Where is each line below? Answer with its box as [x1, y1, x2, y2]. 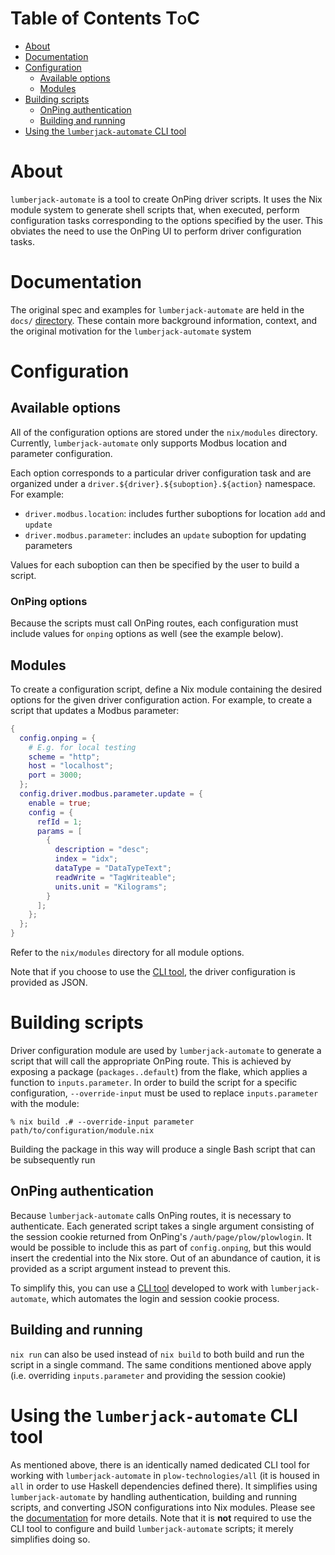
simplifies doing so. [10, 1533, 91, 1545]
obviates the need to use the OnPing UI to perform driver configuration [10, 225, 302, 237]
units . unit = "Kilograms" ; [54, 882, 168, 892]
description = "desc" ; [54, 845, 150, 855]
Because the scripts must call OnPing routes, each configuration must [10, 617, 299, 629]
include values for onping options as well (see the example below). [10, 628, 284, 640]
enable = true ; [28, 798, 92, 808]
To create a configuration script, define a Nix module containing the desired [10, 683, 323, 695]
